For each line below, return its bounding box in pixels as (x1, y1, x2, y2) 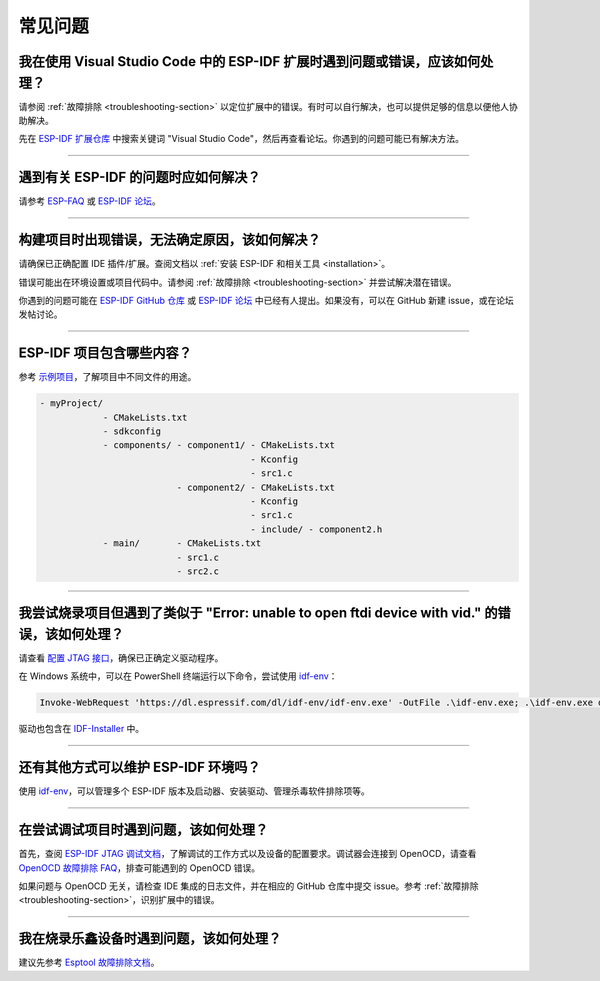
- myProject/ (39, 398, 104, 409)
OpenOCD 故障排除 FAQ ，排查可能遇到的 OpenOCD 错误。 (18, 861, 261, 874)
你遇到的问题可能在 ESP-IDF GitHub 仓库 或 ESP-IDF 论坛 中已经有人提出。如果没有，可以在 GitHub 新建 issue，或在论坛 (18, 295, 514, 307)
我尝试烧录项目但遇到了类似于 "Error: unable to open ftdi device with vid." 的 (18, 605, 498, 622)
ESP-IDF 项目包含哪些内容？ (18, 345, 192, 362)
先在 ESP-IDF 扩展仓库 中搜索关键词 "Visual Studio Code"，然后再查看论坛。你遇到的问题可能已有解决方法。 (18, 133, 465, 145)
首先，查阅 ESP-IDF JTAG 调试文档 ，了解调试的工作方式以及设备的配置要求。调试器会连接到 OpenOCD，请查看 (18, 848, 477, 860)
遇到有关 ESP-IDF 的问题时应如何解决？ (18, 169, 261, 186)
